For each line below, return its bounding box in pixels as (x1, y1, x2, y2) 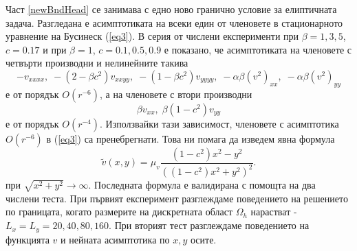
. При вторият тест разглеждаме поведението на (109, 218, 310, 232)
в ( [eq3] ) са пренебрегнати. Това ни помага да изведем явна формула (46, 131, 335, 145)
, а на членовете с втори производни (100, 86, 252, 101)
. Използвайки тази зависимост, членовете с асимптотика (100, 116, 339, 130)
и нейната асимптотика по (61, 232, 170, 246)
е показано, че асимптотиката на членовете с (164, 42, 351, 56)
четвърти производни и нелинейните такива (6, 56, 188, 70)
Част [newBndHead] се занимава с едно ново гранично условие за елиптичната (6, 2, 337, 16)
